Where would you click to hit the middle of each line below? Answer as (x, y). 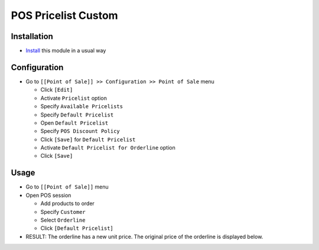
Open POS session (48, 195)
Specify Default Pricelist (77, 115)
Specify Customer (63, 212)
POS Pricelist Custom (64, 15)
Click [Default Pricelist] (77, 228)
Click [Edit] (57, 90)
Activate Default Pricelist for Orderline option (108, 148)
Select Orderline (63, 220)
